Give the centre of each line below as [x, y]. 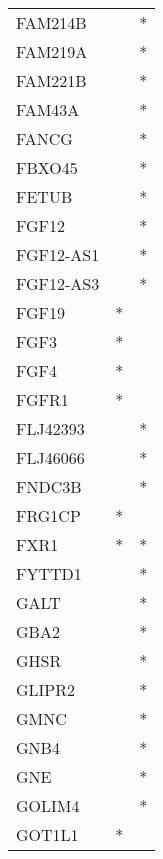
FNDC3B [49, 486]
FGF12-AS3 [58, 283]
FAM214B [51, 22]
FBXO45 [47, 167]
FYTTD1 [49, 573]
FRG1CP [48, 515]
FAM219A [52, 51]
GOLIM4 [48, 805]
